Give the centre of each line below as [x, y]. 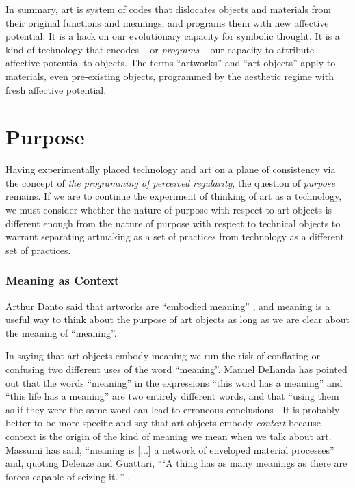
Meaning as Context [63, 280]
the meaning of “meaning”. [61, 332]
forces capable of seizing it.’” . [68, 476]
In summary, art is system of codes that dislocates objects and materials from [169, 9]
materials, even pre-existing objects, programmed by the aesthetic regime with [170, 76]
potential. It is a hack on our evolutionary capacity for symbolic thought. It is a [173, 36]
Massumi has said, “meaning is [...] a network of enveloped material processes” [170, 449]
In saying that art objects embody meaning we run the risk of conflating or [163, 356]
